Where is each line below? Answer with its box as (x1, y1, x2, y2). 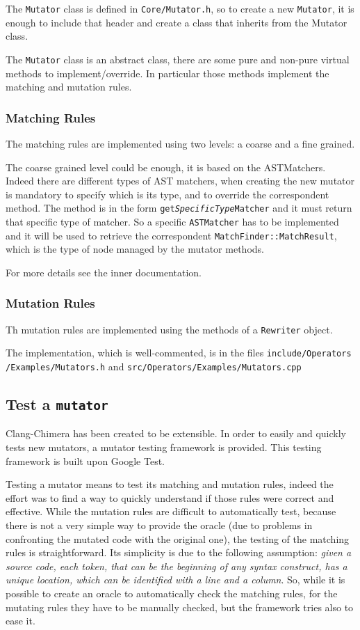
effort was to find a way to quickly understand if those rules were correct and (6, 490, 334, 505)
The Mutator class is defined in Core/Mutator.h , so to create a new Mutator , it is (6, 1, 354, 15)
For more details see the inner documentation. (6, 265, 202, 279)
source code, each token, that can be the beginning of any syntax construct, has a (6, 558, 347, 573)
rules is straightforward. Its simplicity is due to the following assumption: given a (6, 545, 352, 560)
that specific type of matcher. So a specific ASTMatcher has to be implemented (6, 214, 339, 228)
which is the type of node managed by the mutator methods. (6, 242, 264, 256)
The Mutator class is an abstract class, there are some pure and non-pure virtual (6, 52, 350, 66)
